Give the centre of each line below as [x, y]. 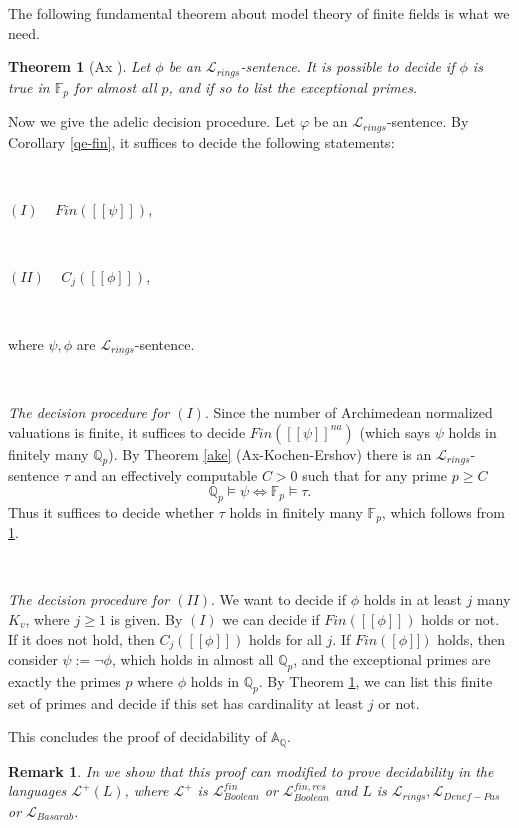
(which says [395, 431]
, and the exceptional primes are [392, 659]
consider [33, 659]
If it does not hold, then [81, 638]
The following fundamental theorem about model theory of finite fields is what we [259, 13]
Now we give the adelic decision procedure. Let [152, 121]
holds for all [285, 638]
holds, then [471, 638]
